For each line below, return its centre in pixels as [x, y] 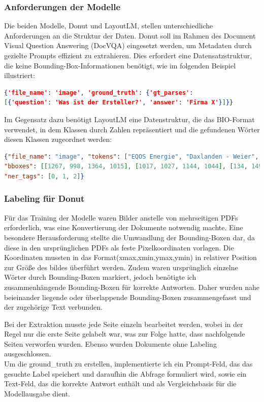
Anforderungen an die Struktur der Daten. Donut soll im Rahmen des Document [130, 35]
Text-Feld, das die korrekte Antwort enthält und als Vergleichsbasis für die [120, 383]
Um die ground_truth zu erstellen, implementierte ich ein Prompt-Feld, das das [128, 364]
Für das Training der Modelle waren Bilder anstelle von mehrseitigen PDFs [121, 217]
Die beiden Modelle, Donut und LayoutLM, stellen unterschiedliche [109, 26]
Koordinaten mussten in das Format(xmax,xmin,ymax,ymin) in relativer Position [130, 257]
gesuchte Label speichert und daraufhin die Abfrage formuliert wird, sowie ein [125, 373]
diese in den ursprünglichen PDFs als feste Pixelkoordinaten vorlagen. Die [119, 247]
